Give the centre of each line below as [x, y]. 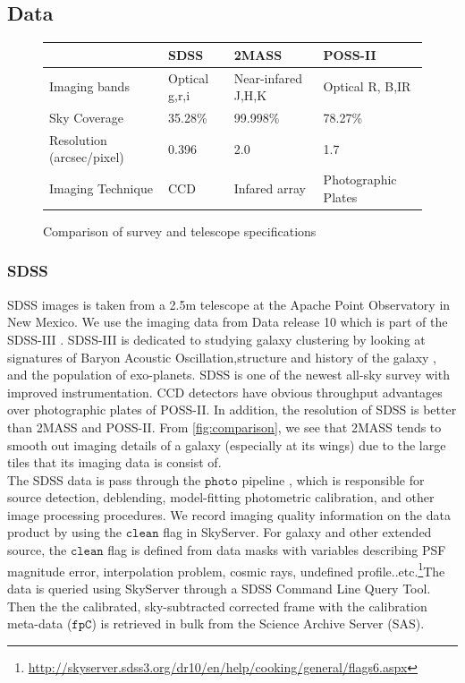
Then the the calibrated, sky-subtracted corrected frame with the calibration [217, 606]
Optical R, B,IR [367, 86]
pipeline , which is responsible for [333, 479]
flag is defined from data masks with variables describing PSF [277, 550]
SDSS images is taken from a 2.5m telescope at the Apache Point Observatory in [229, 304]
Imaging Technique [101, 188]
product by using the [65, 532]
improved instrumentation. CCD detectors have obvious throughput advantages [225, 392]
